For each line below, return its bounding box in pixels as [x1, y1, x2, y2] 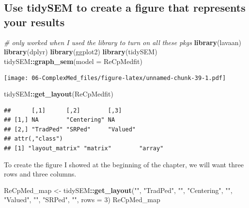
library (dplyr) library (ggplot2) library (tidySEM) [4, 47, 157, 57]
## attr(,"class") [4, 135, 63, 143]
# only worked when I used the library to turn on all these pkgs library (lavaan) [4, 37, 241, 47]
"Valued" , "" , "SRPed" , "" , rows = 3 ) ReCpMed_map [4, 194, 160, 205]
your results [4, 14, 65, 29]
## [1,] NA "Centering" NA [4, 116, 115, 124]
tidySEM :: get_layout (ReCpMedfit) [4, 89, 113, 99]
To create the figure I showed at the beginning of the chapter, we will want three [4, 159, 244, 169]
